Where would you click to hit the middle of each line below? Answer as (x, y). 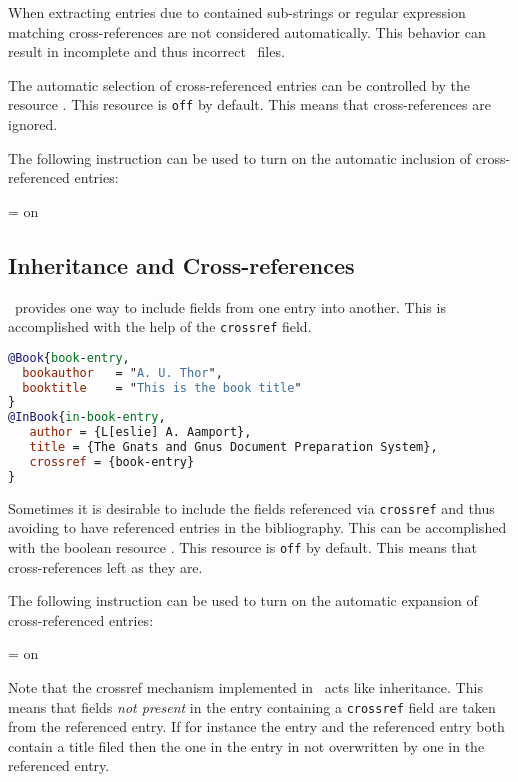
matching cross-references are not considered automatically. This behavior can (247, 31)
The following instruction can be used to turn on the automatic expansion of (243, 600)
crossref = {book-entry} (112, 461)
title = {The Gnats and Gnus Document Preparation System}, (233, 447)
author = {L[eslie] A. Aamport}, (140, 432)
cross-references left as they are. (105, 566)
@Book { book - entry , (69, 357)
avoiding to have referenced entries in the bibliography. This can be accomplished (257, 527)
